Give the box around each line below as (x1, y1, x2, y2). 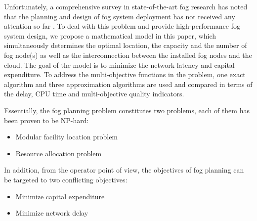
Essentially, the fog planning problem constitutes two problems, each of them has (4, 105, 250, 115)
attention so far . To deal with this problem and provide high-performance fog (4, 21, 240, 31)
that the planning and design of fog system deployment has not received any (4, 11, 235, 21)
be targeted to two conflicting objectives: (4, 174, 128, 184)
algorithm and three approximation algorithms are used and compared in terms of (4, 79, 253, 89)
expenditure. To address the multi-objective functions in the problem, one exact (4, 69, 246, 80)
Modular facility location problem (15, 132, 118, 142)
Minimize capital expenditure (15, 191, 105, 201)
